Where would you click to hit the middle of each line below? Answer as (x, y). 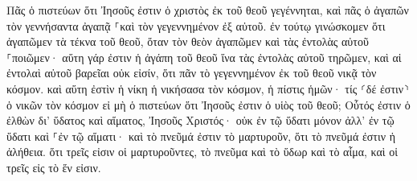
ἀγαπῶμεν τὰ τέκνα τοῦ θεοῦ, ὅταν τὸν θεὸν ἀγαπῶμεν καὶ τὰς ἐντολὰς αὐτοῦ (188, 41)
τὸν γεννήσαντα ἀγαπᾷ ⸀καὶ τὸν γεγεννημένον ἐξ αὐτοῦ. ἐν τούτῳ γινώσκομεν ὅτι (196, 25)
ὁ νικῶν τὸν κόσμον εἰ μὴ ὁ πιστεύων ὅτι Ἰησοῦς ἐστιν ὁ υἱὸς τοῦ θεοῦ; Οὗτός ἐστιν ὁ (208, 104)
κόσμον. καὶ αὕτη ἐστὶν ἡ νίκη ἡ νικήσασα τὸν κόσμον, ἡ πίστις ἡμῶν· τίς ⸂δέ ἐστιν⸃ (208, 88)
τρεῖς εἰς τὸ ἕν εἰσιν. (54, 167)
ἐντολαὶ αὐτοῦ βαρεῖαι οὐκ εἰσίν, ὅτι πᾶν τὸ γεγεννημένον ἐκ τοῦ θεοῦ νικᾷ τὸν (192, 73)
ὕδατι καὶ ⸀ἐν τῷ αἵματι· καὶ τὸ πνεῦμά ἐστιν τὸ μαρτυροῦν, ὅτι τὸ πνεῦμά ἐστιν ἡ (201, 136)
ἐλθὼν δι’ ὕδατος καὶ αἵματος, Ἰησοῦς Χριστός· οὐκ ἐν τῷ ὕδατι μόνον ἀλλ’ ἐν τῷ (200, 120)
